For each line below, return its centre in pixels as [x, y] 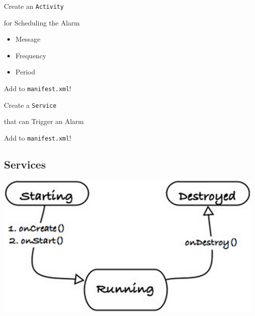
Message [28, 39]
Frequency [31, 55]
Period [25, 72]
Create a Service [30, 105]
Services [25, 164]
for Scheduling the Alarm [42, 22]
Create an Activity [34, 6]
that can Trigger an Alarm [44, 121]
